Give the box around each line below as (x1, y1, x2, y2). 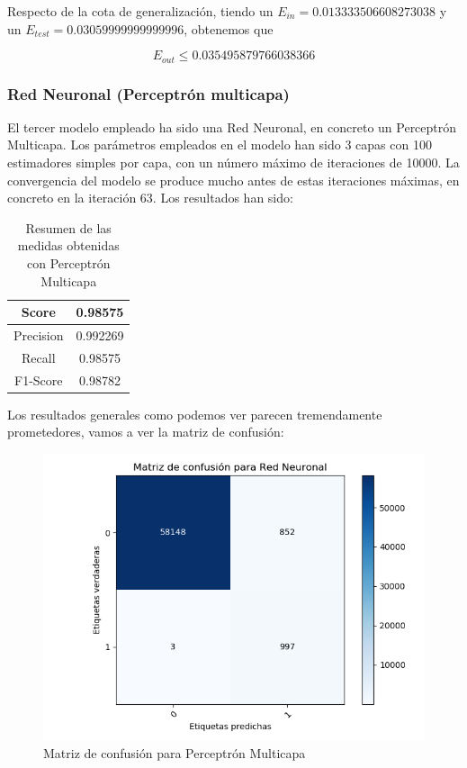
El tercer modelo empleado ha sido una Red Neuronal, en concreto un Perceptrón (7, 117, 457, 136)
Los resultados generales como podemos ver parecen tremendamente (7, 404, 382, 423)
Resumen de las (25, 218, 112, 237)
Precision (13, 326, 64, 345)
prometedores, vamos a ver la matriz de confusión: (7, 422, 284, 441)
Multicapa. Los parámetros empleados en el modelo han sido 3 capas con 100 (7, 135, 432, 154)
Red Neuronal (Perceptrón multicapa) (7, 82, 290, 104)
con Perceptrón (27, 254, 111, 273)
